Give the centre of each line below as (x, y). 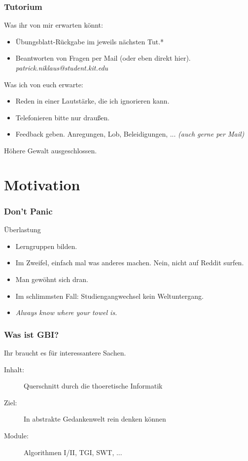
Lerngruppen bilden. (46, 246)
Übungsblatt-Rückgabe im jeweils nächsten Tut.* (90, 41)
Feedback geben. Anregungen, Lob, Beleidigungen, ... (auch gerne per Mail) (130, 134)
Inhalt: (14, 369)
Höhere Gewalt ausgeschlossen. (51, 150)
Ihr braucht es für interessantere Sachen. (65, 352)
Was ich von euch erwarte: (44, 84)
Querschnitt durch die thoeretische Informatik (93, 386)
